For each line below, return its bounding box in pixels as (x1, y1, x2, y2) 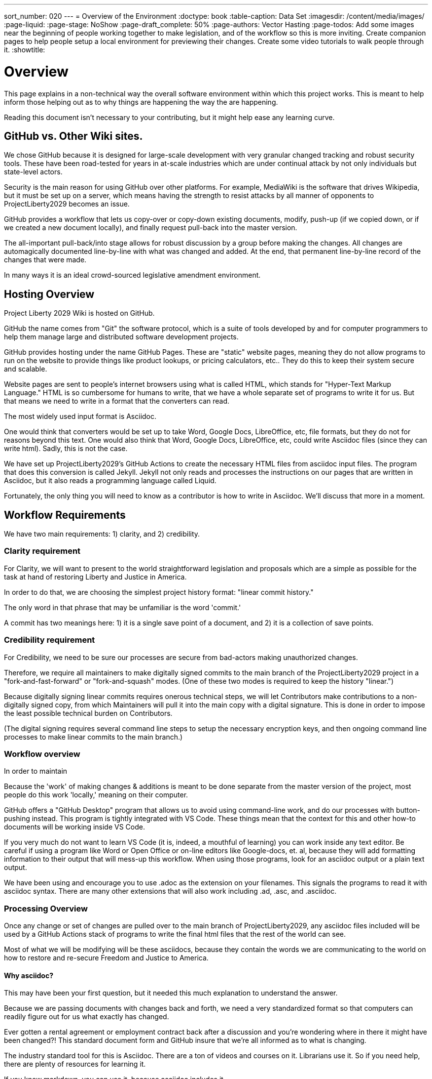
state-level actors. (4, 167, 63, 176)
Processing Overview (4, 903, 88, 913)
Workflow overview (4, 748, 80, 759)
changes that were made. (4, 255, 87, 264)
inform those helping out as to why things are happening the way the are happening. (4, 97, 278, 106)
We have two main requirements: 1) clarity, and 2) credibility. (4, 530, 200, 539)
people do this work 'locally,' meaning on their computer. (4, 790, 188, 799)
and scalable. (4, 365, 47, 373)
